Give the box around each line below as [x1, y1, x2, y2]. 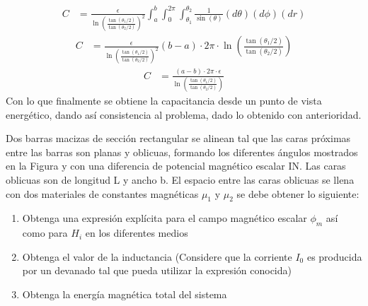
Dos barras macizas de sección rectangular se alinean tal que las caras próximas [6, 131, 351, 146]
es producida [306, 249, 362, 264]
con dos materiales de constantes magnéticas [6, 186, 199, 201]
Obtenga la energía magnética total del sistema [22, 286, 227, 301]
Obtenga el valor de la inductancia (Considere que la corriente [22, 249, 292, 264]
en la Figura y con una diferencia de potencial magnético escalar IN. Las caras [6, 158, 346, 173]
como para [22, 225, 68, 240]
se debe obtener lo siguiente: [236, 186, 360, 201]
